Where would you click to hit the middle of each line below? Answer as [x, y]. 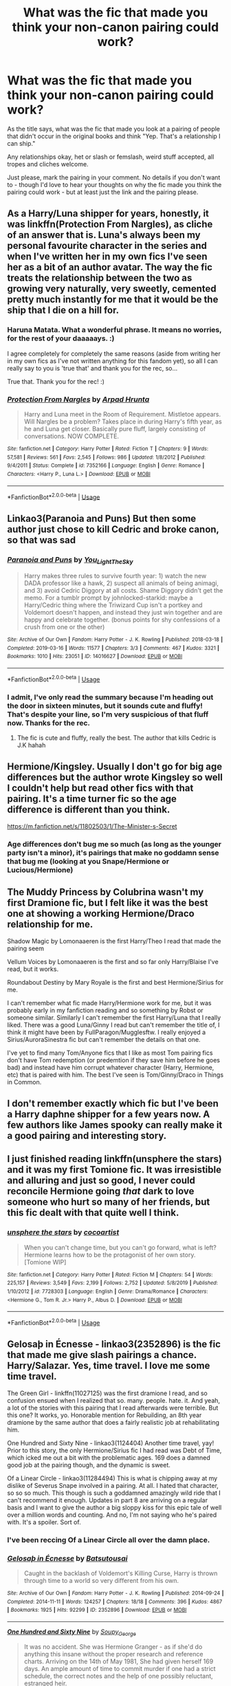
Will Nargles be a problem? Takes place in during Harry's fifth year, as [123, 421]
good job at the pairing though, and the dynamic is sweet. [89, 1465]
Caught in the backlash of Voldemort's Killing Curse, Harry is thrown [121, 1573]
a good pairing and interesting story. [87, 1136]
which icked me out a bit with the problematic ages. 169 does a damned [109, 1457]
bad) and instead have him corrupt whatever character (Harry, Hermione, [111, 1067]
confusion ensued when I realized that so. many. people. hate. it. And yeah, [114, 1400]
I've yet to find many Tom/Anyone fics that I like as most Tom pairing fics [110, 1053]
